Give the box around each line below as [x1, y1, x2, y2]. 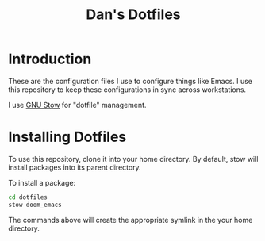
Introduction [8, 50, 92, 68]
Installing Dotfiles [8, 128, 127, 146]
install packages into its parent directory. [8, 163, 141, 172]
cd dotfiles [8, 193, 48, 201]
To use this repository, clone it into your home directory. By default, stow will [8, 154, 259, 163]
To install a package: [8, 178, 76, 187]
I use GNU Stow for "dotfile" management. [8, 100, 147, 109]
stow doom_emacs [8, 201, 62, 208]
